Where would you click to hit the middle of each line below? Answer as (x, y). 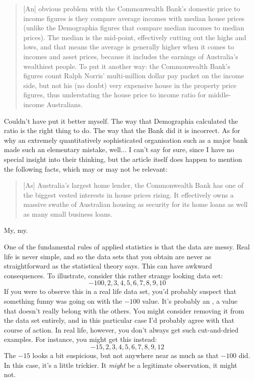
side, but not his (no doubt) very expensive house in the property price (130, 85)
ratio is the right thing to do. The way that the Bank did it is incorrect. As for (122, 130)
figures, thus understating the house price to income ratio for (115, 95)
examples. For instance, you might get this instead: (81, 339)
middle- (219, 95)
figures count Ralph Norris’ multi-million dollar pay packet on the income (134, 76)
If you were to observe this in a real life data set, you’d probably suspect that (120, 291)
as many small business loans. (68, 213)
